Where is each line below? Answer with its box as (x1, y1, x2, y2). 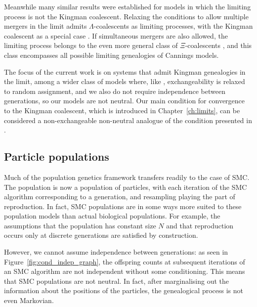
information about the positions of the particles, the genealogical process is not (4, 285, 243, 296)
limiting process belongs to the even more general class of (4, 40, 178, 50)
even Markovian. (4, 295, 54, 306)
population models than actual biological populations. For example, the (4, 211, 220, 221)
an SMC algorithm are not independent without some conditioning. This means (4, 266, 245, 276)
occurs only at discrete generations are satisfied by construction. (4, 230, 198, 240)
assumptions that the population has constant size (4, 220, 156, 230)
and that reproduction (166, 220, 234, 230)
